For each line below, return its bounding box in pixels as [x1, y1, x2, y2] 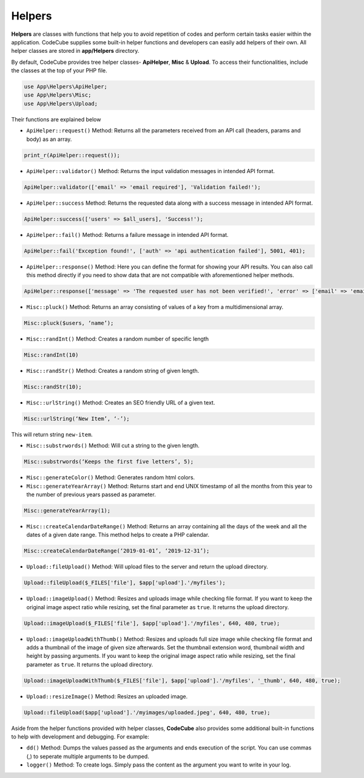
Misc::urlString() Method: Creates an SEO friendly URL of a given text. [26, 398, 215, 406]
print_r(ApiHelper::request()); [24, 152, 121, 159]
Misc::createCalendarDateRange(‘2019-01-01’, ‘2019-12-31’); [24, 547, 210, 554]
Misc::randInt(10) [24, 351, 79, 358]
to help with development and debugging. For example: [11, 733, 150, 740]
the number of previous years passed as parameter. [26, 491, 156, 498]
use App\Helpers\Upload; [24, 100, 98, 107]
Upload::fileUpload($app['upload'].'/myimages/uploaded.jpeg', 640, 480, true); [24, 709, 271, 716]
